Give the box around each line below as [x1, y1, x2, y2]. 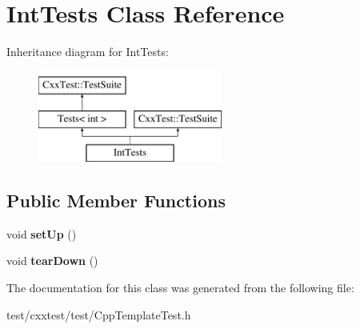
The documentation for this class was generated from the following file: [6, 279, 354, 296]
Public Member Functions [6, 188, 226, 213]
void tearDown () [6, 252, 98, 269]
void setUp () [6, 225, 77, 242]
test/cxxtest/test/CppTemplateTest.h [6, 306, 191, 323]
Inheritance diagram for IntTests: [6, 43, 169, 60]
